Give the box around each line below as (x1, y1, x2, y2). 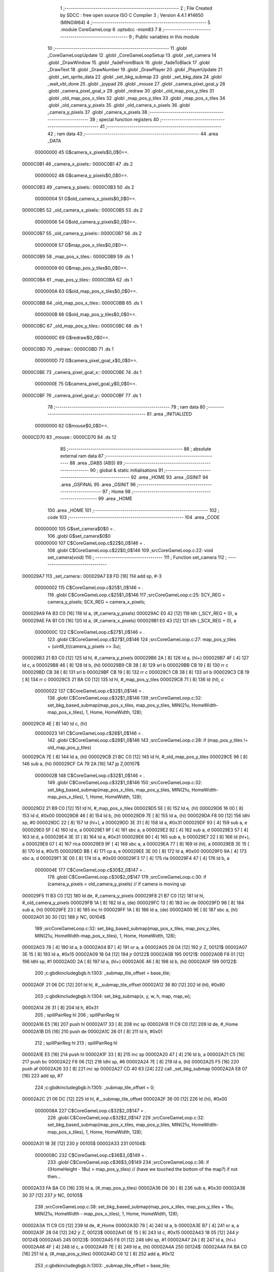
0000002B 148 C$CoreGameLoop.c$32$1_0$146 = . (35, 772, 145, 778)
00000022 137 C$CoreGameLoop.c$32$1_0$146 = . (35, 687, 145, 694)
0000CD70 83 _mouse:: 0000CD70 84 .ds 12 (22, 434, 117, 440)
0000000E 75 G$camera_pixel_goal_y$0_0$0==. (35, 381, 137, 387)
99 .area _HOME (98, 496, 133, 502)
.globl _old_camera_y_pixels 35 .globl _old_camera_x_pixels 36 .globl (47, 102, 190, 108)
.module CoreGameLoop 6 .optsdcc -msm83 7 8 (60, 26, 162, 33)
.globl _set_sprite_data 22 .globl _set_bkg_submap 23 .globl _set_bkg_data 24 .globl (47, 74, 222, 80)
